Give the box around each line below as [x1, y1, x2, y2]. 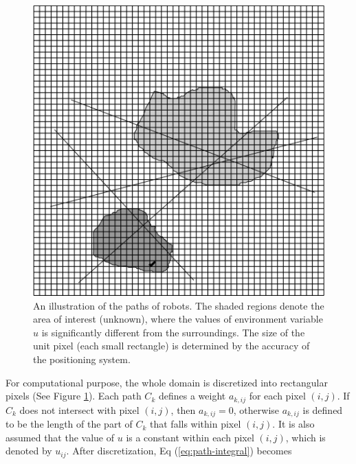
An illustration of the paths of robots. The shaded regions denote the [33, 298, 324, 312]
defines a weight [158, 388, 226, 403]
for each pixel [249, 388, 306, 403]
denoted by [5, 443, 52, 458]
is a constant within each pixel [126, 430, 254, 444]
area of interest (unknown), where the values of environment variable [33, 312, 323, 326]
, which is [285, 430, 326, 444]
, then [170, 402, 196, 417]
